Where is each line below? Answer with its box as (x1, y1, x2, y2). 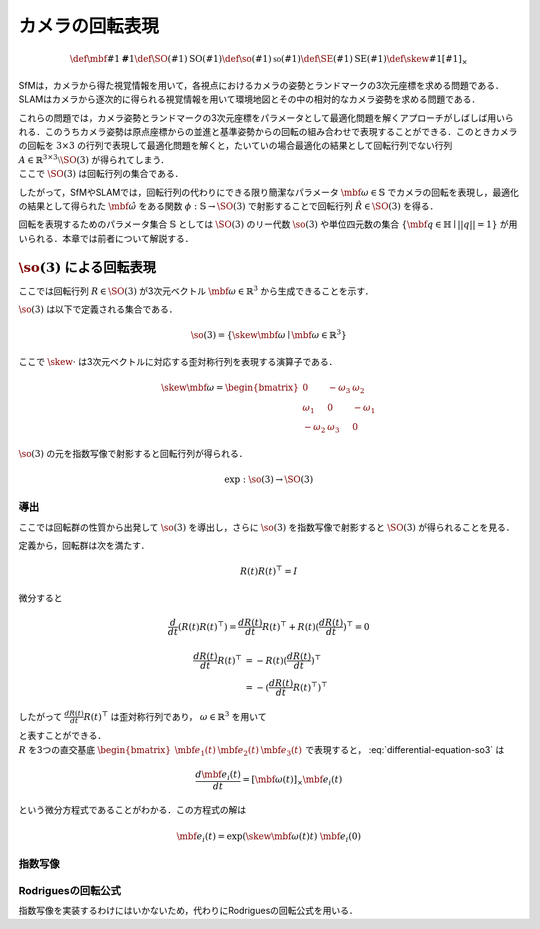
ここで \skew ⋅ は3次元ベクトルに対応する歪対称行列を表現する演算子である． (18, 355, 338, 367)
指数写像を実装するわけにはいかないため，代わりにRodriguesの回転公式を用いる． (18, 905, 359, 917)
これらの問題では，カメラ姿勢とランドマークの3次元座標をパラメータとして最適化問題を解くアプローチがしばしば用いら (18, 111, 514, 124)
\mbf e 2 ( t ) (217, 744, 260, 758)
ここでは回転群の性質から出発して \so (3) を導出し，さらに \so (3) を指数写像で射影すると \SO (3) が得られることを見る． (18, 521, 515, 533)
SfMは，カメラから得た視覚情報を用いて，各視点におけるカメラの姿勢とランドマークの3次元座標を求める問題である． (18, 79, 504, 91)
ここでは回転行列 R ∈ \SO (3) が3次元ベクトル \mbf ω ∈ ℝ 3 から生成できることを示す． (18, 284, 374, 297)
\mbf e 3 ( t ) (260, 744, 303, 758)
